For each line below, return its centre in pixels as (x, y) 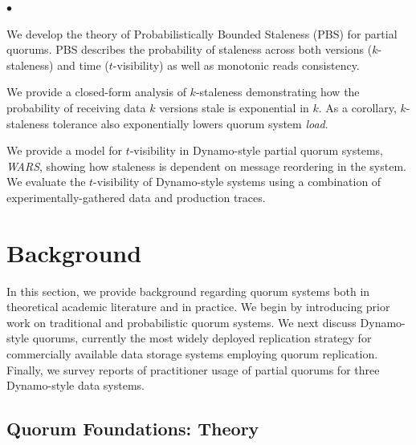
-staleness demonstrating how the (277, 92)
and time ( (83, 65)
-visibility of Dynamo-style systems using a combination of (237, 182)
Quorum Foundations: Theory (133, 429)
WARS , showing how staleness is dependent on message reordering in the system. (206, 166)
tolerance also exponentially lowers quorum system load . (190, 123)
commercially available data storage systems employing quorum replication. (192, 354)
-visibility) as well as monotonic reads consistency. (236, 65)
